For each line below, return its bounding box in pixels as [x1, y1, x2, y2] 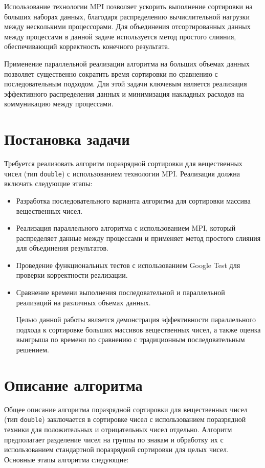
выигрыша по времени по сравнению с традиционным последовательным [16, 334, 245, 345]
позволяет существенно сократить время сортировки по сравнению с [4, 68, 218, 79]
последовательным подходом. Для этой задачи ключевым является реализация [4, 78, 247, 89]
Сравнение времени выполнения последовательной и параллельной [16, 287, 225, 298]
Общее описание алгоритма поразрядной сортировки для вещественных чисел [4, 404, 248, 414]
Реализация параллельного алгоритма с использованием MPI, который [16, 222, 236, 233]
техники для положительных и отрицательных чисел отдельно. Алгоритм [4, 424, 232, 434]
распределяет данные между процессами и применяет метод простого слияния [16, 232, 261, 243]
